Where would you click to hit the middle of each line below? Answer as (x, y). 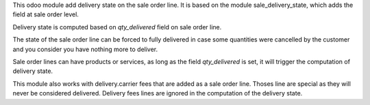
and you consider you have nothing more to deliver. (85, 49)
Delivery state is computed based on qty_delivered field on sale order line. (117, 27)
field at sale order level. (46, 14)
